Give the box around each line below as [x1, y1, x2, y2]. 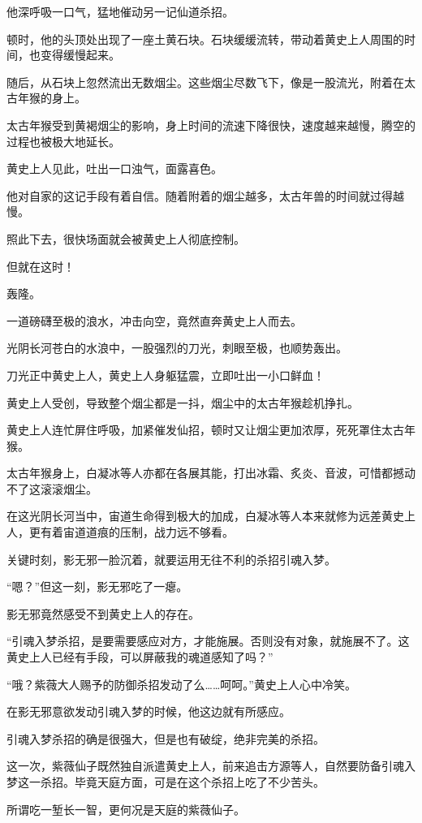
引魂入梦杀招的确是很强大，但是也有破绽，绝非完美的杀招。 [6, 730, 325, 747]
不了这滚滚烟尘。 [6, 480, 97, 497]
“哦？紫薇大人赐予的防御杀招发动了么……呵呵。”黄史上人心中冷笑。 [6, 675, 356, 692]
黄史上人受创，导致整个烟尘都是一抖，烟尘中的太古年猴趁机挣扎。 [6, 394, 359, 411]
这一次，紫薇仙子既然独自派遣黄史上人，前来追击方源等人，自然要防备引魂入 [6, 757, 416, 774]
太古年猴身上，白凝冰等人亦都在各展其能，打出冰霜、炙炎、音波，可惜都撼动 [6, 464, 416, 481]
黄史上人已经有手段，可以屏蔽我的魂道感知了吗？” [6, 648, 273, 666]
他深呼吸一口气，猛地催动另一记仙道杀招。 [6, 3, 234, 19]
